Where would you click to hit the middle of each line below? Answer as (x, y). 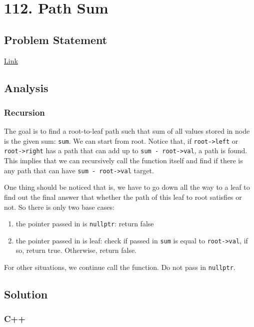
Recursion (24, 112)
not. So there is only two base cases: (59, 207)
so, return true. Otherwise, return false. (76, 250)
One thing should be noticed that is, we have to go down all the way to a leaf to (127, 187)
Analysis (26, 87)
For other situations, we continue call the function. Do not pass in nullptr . (120, 267)
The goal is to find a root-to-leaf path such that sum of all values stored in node (127, 131)
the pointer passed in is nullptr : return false (85, 224)
